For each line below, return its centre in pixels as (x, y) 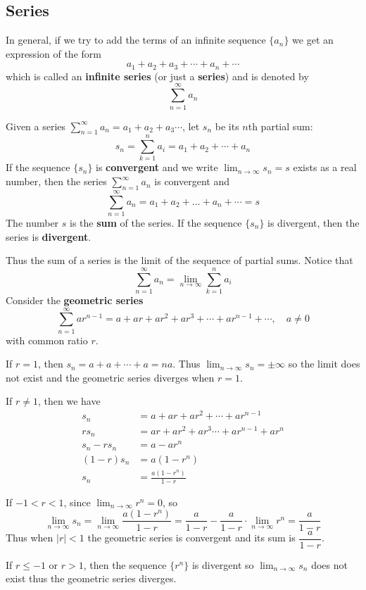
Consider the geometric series (75, 300)
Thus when (30, 538)
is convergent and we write (157, 167)
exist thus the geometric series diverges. (91, 578)
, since (77, 502)
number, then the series (56, 181)
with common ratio (47, 340)
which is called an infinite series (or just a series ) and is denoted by (157, 76)
